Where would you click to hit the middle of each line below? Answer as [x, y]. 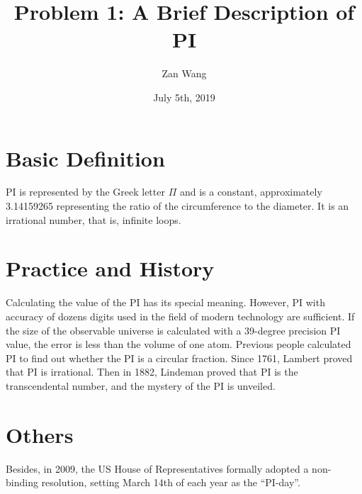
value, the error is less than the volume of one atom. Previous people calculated [179, 344]
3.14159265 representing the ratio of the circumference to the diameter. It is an [177, 206]
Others [40, 434]
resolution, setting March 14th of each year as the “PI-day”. [171, 482]
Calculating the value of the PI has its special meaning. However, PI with [165, 302]
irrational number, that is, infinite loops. [94, 219]
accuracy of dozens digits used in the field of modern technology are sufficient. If [180, 316]
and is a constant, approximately [251, 192]
